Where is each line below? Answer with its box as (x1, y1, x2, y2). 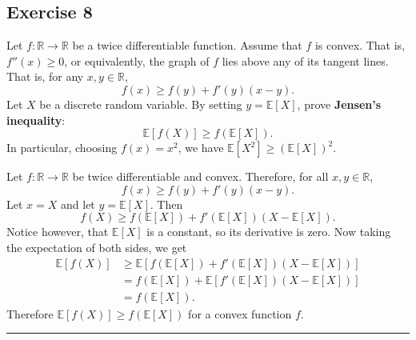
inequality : (6, 111, 66, 128)
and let (61, 195, 95, 212)
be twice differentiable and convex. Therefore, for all (72, 168, 329, 185)
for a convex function (188, 305, 292, 322)
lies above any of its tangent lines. (222, 52, 389, 69)
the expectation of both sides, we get (6, 238, 187, 255)
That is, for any (6, 68, 84, 85)
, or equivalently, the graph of (64, 52, 210, 69)
